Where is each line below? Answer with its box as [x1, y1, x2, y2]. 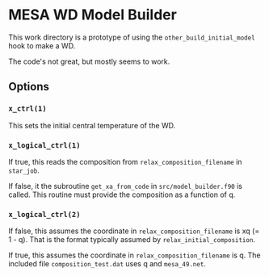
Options [8, 80, 50, 94]
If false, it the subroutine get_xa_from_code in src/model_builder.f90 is [8, 181, 242, 190]
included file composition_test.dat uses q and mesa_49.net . [8, 259, 206, 269]
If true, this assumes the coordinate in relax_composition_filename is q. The [8, 250, 261, 260]
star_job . [8, 165, 40, 175]
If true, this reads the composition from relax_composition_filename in [8, 157, 242, 166]
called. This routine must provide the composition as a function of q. [8, 190, 236, 199]
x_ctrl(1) [8, 104, 47, 114]
